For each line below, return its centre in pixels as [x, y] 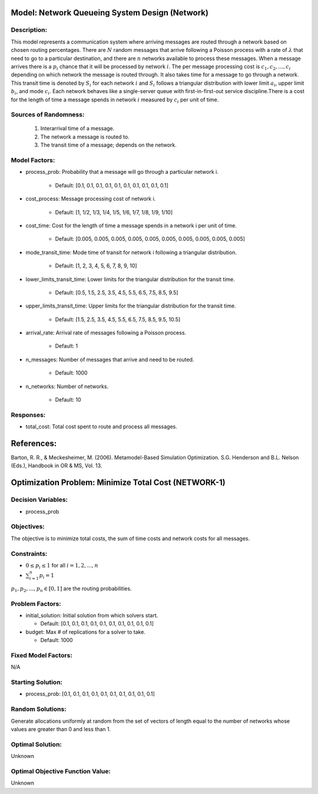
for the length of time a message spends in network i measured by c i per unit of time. [115, 100]
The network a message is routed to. [85, 137]
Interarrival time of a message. [77, 128]
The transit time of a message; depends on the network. [108, 145]
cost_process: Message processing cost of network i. [91, 199]
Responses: [28, 415]
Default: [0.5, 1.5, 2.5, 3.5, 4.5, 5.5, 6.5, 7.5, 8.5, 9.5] [117, 292]
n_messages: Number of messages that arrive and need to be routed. [110, 359]
